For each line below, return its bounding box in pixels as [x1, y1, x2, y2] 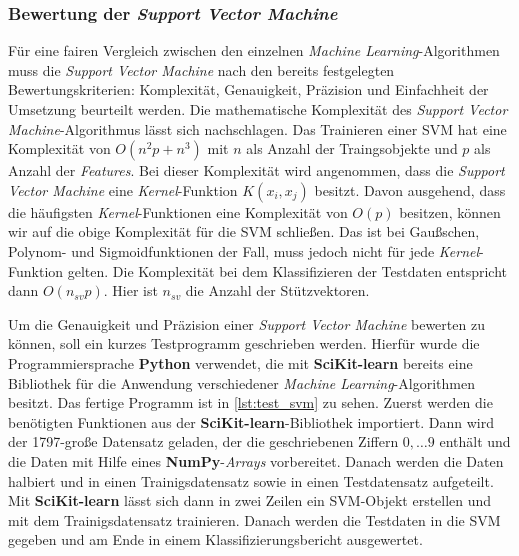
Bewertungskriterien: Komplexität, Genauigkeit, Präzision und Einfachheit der [8, 79, 489, 100]
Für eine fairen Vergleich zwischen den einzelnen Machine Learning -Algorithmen [8, 40, 500, 61]
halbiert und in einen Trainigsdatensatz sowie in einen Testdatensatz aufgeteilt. [8, 470, 494, 491]
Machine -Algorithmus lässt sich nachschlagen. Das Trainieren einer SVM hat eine [8, 118, 507, 139]
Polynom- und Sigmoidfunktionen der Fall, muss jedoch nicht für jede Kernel [8, 240, 480, 261]
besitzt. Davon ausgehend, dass [314, 179, 506, 200]
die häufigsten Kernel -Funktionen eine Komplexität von [8, 201, 348, 222]
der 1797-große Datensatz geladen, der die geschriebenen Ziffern [8, 431, 399, 452]
